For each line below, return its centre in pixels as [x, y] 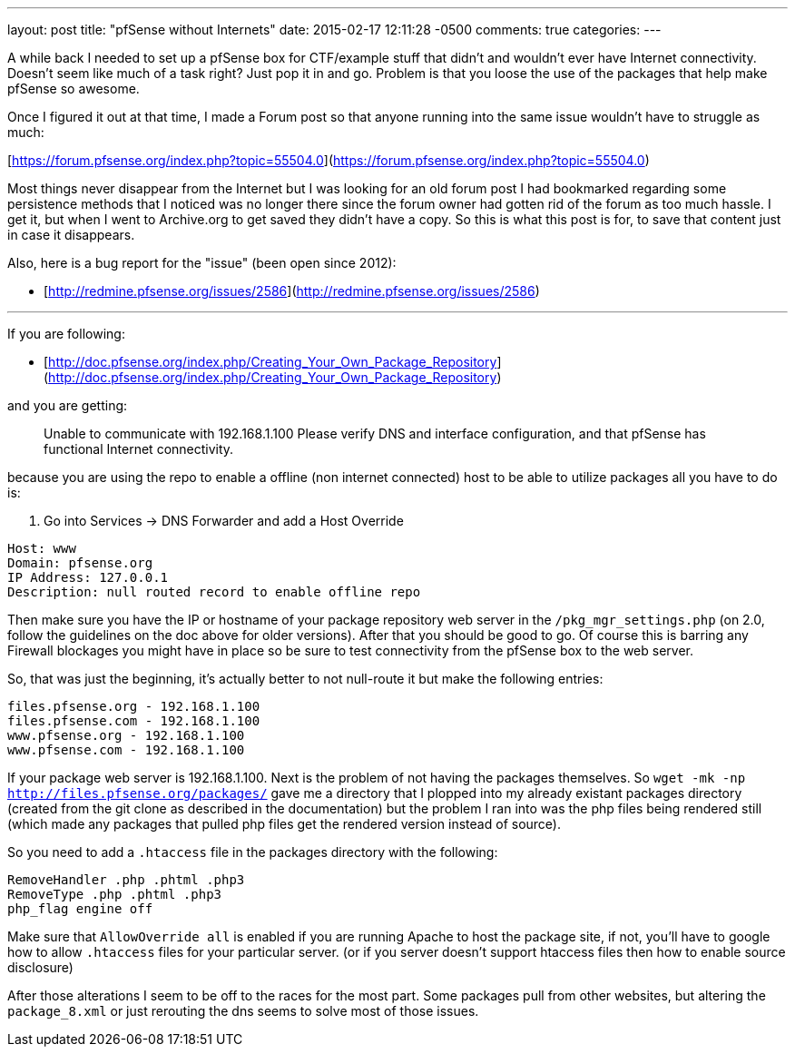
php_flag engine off [80, 909]
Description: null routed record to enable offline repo [214, 592]
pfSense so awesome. [74, 89]
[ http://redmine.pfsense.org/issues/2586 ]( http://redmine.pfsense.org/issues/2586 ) [292, 291]
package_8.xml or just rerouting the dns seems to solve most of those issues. [243, 1011]
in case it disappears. [71, 235]
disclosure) [40, 967]
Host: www [42, 548]
